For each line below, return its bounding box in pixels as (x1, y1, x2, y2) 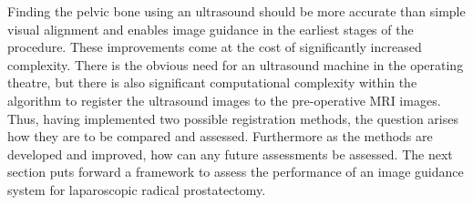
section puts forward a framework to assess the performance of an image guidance (7, 162, 464, 181)
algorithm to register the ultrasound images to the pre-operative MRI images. (7, 90, 441, 109)
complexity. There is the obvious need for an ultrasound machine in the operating (7, 55, 464, 74)
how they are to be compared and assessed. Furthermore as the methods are (7, 127, 433, 146)
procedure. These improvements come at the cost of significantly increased (7, 37, 422, 56)
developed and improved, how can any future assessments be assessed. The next (7, 144, 453, 163)
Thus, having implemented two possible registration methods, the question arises (7, 108, 458, 128)
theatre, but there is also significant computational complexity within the (7, 73, 417, 92)
